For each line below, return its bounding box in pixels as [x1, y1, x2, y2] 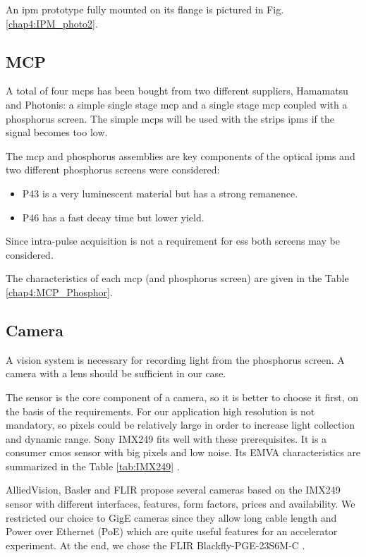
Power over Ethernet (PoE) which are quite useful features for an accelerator [6, 524, 338, 539]
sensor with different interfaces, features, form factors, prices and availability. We [6, 496, 355, 511]
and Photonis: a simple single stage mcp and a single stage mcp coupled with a [6, 97, 348, 111]
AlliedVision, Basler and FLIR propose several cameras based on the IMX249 [6, 482, 341, 497]
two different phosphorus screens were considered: [6, 162, 220, 177]
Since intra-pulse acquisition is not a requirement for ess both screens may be [6, 233, 340, 248]
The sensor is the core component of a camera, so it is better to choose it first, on [6, 389, 358, 404]
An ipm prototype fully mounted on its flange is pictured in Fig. [6, 2, 284, 16]
